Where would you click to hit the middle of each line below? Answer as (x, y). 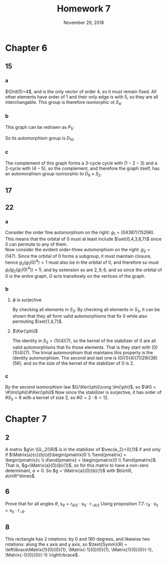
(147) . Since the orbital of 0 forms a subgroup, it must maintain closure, (78, 256)
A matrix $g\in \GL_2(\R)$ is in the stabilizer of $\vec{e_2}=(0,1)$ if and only (83, 449)
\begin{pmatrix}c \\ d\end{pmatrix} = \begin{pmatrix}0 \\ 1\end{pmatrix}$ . (81, 460)
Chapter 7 (26, 419)
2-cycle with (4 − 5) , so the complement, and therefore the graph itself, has (83, 168)
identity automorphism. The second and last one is (65, 358)
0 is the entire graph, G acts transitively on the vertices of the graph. (75, 276)
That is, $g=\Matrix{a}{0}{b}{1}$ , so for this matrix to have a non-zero (77, 465)
